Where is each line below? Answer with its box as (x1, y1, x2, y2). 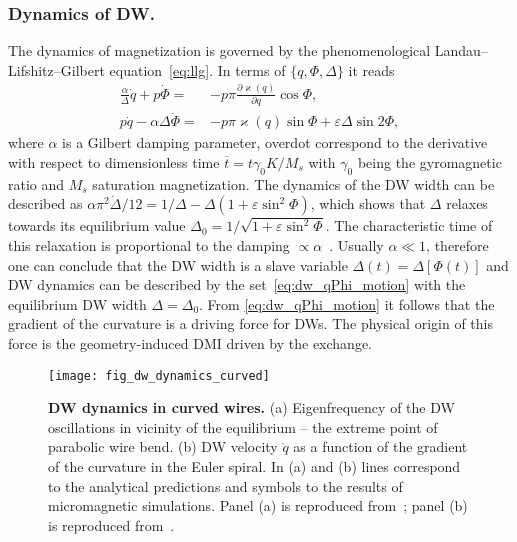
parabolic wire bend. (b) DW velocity (48, 436, 278, 457)
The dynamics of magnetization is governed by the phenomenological (8, 40, 431, 61)
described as (8, 193, 83, 214)
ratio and (8, 173, 65, 194)
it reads (348, 59, 395, 80)
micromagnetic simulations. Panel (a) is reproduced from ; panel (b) (48, 495, 468, 516)
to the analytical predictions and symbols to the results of (48, 475, 403, 496)
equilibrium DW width (8, 293, 147, 314)
